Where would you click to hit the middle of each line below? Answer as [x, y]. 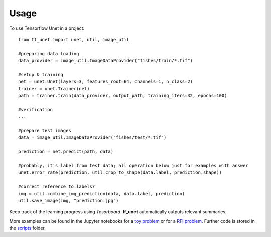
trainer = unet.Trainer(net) [54, 88]
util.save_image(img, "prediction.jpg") [69, 201]
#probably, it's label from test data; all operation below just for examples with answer [133, 166]
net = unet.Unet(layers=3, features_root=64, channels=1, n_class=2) [106, 82]
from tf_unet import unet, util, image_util [74, 39]
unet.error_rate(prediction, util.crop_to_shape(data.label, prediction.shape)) [120, 173]
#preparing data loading [49, 53]
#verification [35, 109]
